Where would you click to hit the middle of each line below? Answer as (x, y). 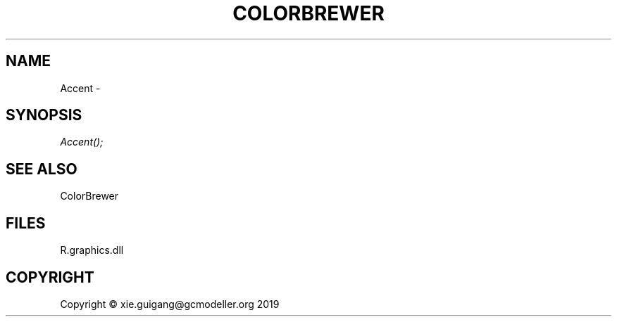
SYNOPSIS (44, 115)
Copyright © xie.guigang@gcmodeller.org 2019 (170, 304)
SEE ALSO (42, 169)
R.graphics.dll (92, 250)
